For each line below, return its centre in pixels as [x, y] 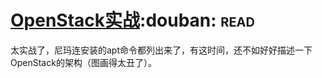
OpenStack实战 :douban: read [132, 20]
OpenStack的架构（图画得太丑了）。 [83, 62]
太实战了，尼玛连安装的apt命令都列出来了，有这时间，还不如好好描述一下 [161, 50]
